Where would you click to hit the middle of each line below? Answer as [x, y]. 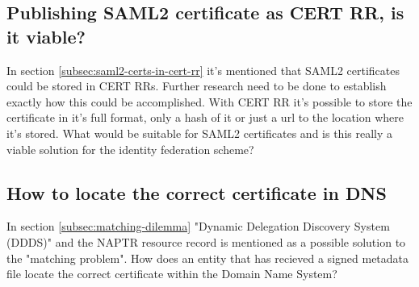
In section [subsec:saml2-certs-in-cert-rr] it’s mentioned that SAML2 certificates [203, 70]
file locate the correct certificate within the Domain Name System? [172, 274]
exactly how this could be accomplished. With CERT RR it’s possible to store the [209, 101]
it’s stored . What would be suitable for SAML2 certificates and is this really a [199, 133]
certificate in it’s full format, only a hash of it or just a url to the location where [205, 117]
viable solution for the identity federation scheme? [130, 149]
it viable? [46, 36]
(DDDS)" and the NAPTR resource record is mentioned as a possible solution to [206, 241]
